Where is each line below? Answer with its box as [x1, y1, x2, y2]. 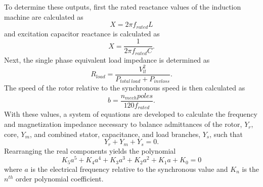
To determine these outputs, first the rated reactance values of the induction [4, 2, 241, 12]
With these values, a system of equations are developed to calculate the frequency [4, 109, 257, 119]
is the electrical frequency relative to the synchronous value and [30, 163, 228, 174]
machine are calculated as [4, 11, 83, 22]
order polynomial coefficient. [16, 173, 104, 184]
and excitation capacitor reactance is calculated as [4, 28, 160, 38]
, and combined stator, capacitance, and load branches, [30, 128, 201, 139]
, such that [209, 128, 243, 139]
